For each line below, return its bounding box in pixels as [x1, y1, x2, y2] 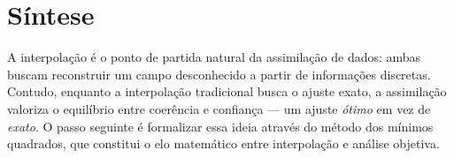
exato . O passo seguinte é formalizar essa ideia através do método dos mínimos [7, 117, 434, 135]
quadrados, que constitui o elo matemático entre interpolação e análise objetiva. [7, 134, 440, 153]
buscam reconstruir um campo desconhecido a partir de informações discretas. [7, 64, 431, 83]
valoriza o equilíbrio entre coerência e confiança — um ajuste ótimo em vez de [7, 99, 431, 117]
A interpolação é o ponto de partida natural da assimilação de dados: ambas [7, 48, 421, 66]
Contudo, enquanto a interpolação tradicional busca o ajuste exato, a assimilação [7, 82, 447, 101]
